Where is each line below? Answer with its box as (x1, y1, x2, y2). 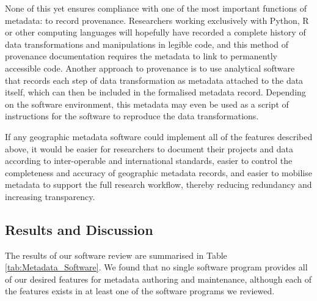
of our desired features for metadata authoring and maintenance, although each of (5, 272, 312, 285)
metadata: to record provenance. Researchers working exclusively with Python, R (5, 13, 309, 26)
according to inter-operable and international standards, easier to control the (5, 154, 293, 167)
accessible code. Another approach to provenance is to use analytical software (5, 61, 295, 74)
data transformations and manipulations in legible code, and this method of (5, 37, 289, 50)
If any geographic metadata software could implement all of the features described (5, 130, 313, 143)
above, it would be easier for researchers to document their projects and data (5, 142, 293, 155)
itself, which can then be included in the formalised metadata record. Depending (5, 86, 306, 98)
